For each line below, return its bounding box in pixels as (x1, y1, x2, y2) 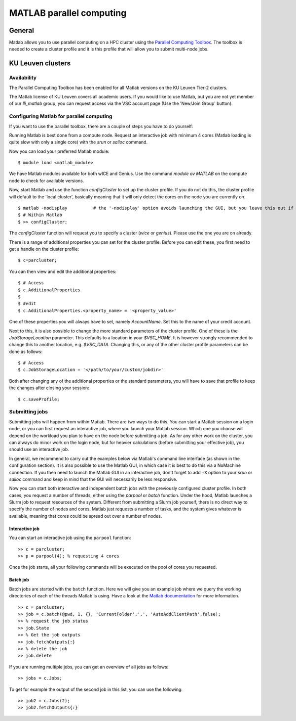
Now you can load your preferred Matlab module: (9, 148, 110, 154)
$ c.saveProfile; (18, 396, 60, 402)
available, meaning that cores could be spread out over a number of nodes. (9, 513, 162, 519)
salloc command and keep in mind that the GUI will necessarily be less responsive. (9, 476, 178, 482)
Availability (9, 74, 37, 81)
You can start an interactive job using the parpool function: (9, 535, 131, 541)
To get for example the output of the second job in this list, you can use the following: (9, 686, 183, 692)
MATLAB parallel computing (9, 7, 127, 18)
